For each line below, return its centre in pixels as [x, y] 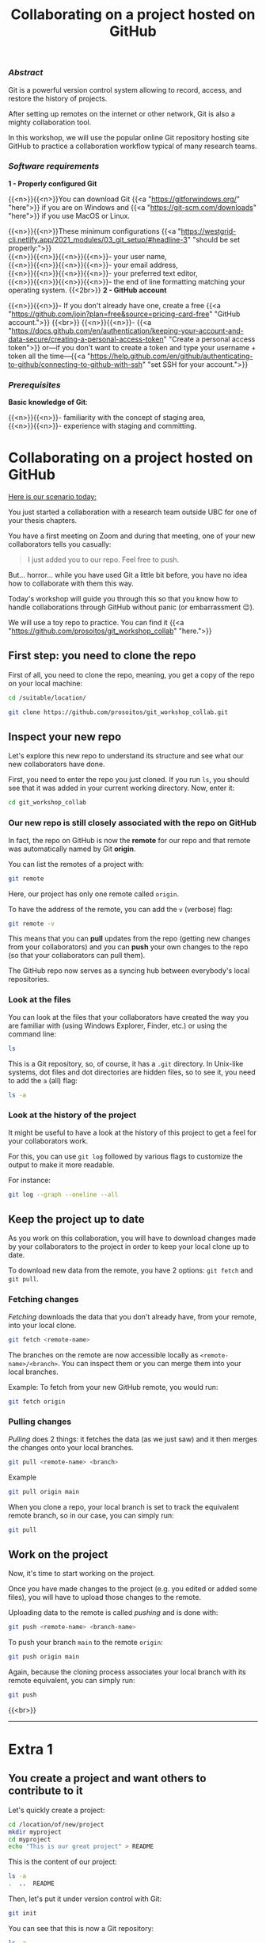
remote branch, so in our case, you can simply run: [91, 1515]
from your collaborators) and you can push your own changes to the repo [128, 947]
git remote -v [32, 924]
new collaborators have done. [57, 764]
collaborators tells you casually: [60, 544]
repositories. [29, 979]
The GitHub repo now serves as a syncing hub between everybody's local [129, 971]
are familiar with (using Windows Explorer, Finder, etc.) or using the [118, 1025]
